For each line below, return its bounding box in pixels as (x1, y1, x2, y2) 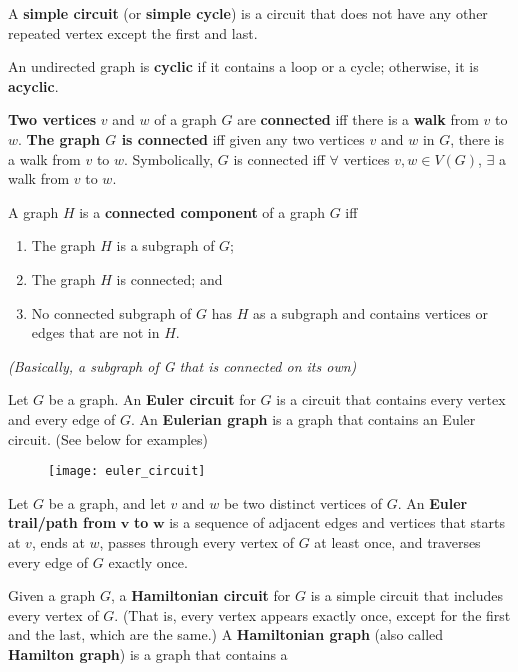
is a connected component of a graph (79, 201, 325, 222)
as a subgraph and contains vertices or (252, 302, 488, 323)
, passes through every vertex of (99, 531, 294, 552)
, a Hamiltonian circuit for (110, 585, 291, 606)
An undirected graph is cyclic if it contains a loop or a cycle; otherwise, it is (8, 56, 479, 77)
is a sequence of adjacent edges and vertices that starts (169, 512, 505, 533)
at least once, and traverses (314, 531, 481, 552)
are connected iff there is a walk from (237, 109, 479, 130)
